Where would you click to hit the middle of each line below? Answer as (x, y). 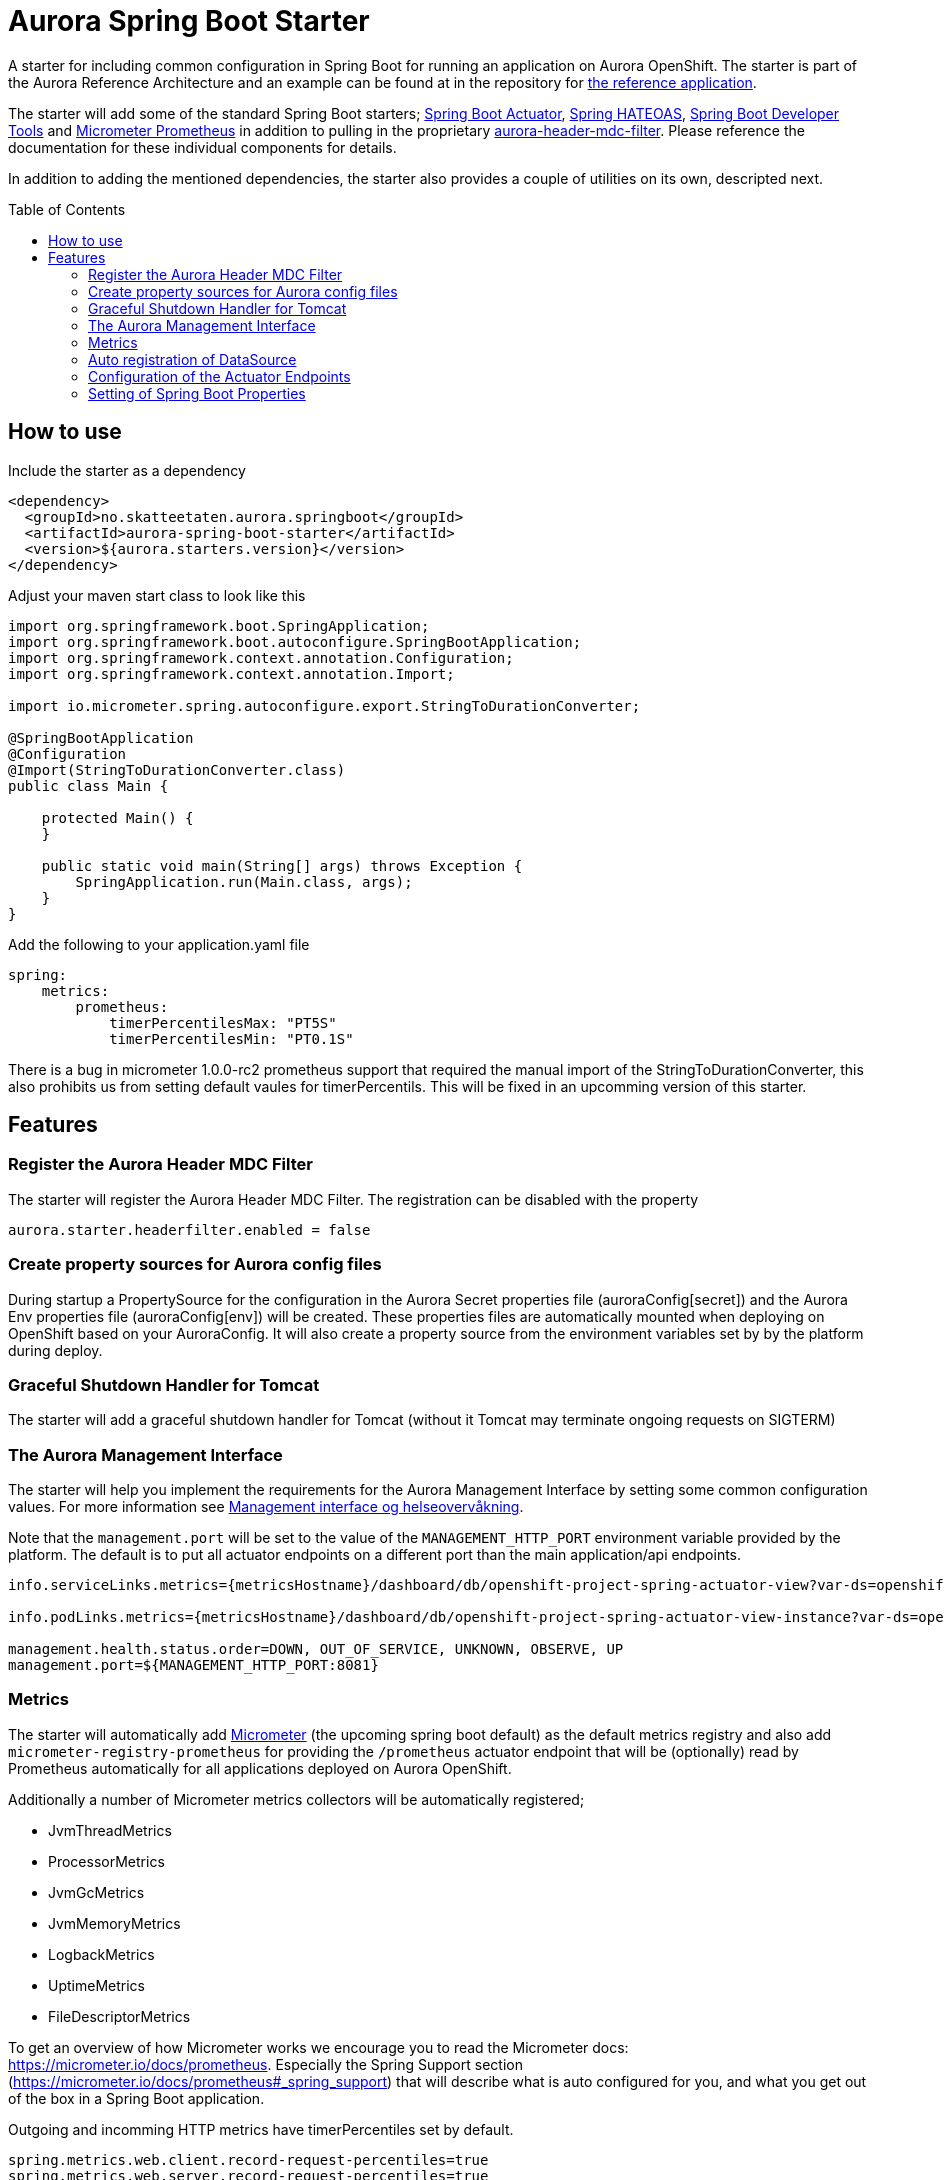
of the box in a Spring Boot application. (136, 2098)
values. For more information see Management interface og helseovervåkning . (266, 1507)
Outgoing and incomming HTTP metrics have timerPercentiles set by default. (261, 2129)
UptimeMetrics (96, 1985)
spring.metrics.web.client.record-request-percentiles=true (248, 2159)
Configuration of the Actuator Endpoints (219, 376)
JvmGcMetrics (96, 1892)
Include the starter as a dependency (127, 470)
